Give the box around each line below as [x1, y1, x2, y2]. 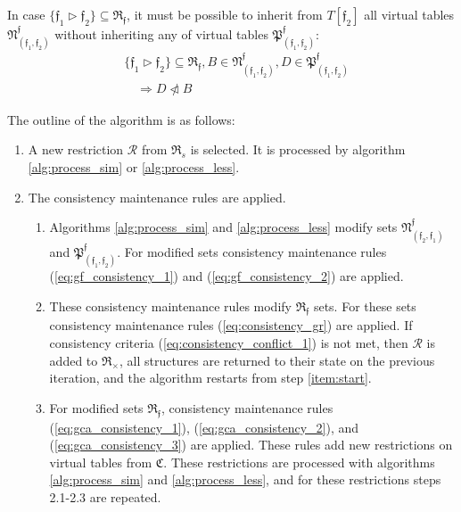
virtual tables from [49, 452, 152, 471]
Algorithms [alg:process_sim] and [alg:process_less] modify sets [49, 218, 398, 236]
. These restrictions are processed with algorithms [163, 452, 435, 471]
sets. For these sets [313, 296, 416, 315]
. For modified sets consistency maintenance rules [117, 242, 387, 260]
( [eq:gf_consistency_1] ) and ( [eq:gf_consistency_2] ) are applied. [49, 266, 404, 285]
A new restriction [28, 140, 124, 159]
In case [7, 5, 45, 23]
